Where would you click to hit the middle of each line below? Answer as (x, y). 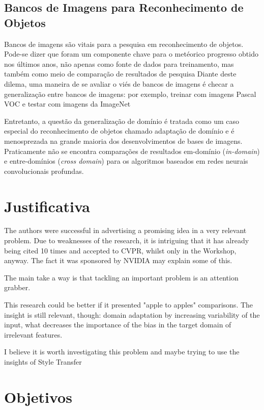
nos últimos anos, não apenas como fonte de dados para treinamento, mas (119, 63)
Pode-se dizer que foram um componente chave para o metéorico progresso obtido (131, 54)
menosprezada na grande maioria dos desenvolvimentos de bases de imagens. (123, 140)
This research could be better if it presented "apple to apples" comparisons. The (129, 304)
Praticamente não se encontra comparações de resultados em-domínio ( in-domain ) (132, 151)
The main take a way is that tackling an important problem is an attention (121, 277)
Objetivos (38, 396)
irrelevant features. (33, 334)
